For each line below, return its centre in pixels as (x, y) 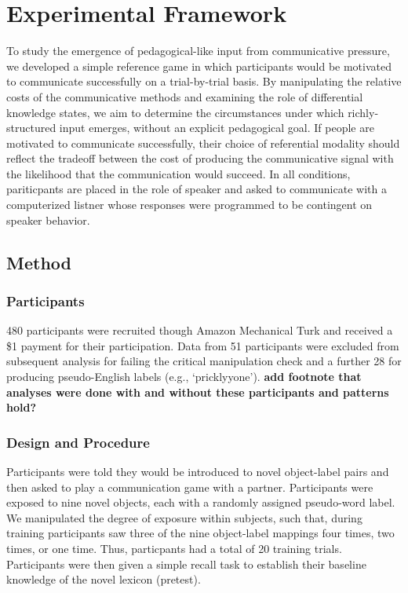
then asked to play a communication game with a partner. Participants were (190, 487)
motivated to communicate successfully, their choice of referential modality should (203, 143)
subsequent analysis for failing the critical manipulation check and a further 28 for (204, 361)
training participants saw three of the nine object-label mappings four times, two (200, 533)
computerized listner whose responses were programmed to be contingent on (189, 205)
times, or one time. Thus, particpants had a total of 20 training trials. (174, 548)
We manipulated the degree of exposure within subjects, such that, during (184, 517)
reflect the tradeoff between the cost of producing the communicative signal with (200, 158)
